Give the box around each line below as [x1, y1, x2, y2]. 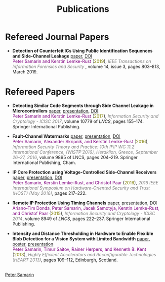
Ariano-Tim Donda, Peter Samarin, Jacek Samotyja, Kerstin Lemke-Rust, [12, 205, 160, 211]
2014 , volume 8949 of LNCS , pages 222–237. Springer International [12, 216, 151, 222]
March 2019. [12, 68, 38, 75]
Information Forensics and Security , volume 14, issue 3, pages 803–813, [12, 63, 161, 69]
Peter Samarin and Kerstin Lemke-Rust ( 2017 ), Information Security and [12, 113, 159, 119]
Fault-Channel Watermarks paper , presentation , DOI [12, 133, 121, 139]
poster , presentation [12, 241, 53, 247]
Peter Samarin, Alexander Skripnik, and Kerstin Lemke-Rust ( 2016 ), [12, 138, 149, 144]
